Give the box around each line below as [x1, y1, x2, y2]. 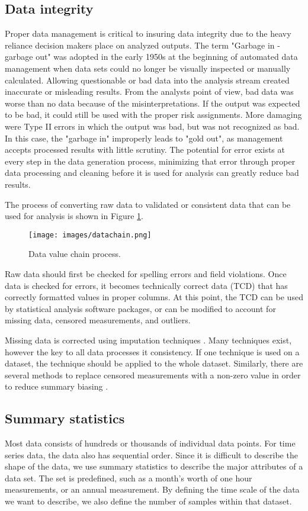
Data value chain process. [28, 248, 121, 260]
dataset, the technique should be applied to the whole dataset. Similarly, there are [5, 357, 303, 369]
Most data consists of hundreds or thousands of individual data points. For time [5, 437, 296, 449]
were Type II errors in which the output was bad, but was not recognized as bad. [5, 120, 300, 132]
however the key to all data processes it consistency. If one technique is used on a [5, 345, 300, 358]
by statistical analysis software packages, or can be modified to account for [5, 302, 276, 314]
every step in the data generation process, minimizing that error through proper [5, 155, 296, 167]
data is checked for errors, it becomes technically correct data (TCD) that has [5, 279, 288, 291]
